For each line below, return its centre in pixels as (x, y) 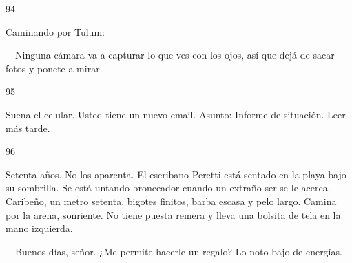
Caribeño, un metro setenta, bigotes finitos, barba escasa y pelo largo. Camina (171, 201)
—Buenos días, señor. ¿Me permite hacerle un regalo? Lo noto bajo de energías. (174, 251)
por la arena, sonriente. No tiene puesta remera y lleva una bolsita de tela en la (173, 214)
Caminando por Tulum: (55, 31)
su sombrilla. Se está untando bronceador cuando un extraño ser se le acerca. (168, 188)
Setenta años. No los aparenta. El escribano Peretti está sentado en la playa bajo (176, 174)
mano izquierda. (39, 228)
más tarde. (28, 128)
